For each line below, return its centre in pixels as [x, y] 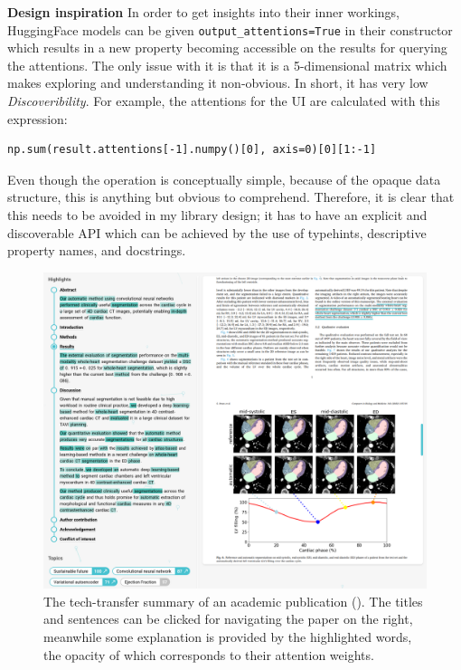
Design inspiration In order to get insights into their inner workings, [203, 12]
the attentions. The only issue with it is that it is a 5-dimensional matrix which [227, 65]
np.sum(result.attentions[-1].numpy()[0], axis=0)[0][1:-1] [192, 150]
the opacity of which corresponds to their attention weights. [209, 654]
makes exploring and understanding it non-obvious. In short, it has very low [218, 83]
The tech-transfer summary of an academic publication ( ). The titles [233, 601]
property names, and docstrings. [97, 250]
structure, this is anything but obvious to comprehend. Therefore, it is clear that [231, 197]
